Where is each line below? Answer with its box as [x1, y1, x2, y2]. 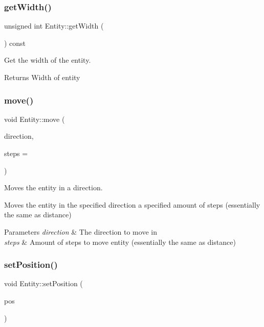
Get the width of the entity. [4, 55, 91, 65]
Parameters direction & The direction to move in [4, 226, 157, 237]
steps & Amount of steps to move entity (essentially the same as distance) [4, 236, 236, 247]
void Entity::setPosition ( [4, 278, 83, 289]
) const [4, 37, 26, 48]
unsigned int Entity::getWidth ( [4, 20, 104, 31]
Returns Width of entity [4, 72, 80, 82]
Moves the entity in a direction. [4, 182, 103, 193]
